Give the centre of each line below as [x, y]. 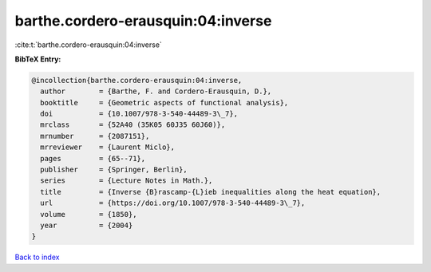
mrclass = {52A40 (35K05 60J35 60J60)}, [133, 125]
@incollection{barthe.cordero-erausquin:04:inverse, [137, 80]
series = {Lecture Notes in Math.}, [127, 181]
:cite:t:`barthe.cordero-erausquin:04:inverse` [89, 45]
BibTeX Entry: [38, 59]
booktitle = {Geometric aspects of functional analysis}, [164, 102]
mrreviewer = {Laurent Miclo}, [108, 147]
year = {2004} [87, 225]
